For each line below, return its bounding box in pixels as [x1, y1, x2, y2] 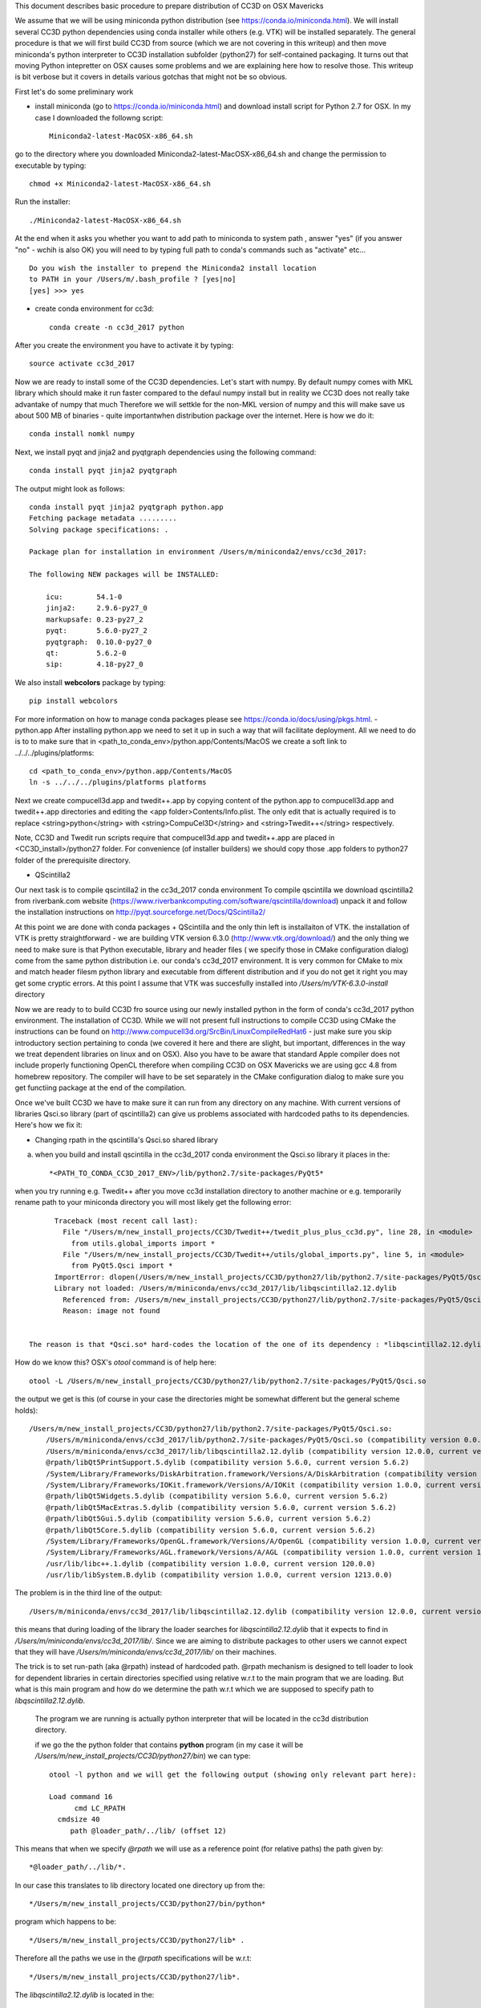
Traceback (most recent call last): [54, 1216, 199, 1225]
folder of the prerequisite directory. [14, 855, 131, 865]
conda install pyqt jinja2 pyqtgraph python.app [29, 502, 224, 512]
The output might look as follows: [14, 484, 126, 493]
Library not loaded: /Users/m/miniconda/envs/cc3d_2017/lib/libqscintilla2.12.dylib [54, 1284, 397, 1293]
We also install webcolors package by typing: [14, 677, 166, 687]
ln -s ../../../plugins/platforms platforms [29, 777, 208, 787]
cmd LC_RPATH [74, 1803, 126, 1813]
